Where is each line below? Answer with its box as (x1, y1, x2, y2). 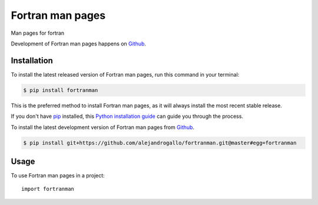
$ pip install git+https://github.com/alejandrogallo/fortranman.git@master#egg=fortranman (23, 139, 297, 146)
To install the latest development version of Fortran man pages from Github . (11, 124, 194, 131)
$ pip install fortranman (23, 87, 98, 94)
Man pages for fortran (11, 29, 65, 37)
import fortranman (21, 186, 75, 193)
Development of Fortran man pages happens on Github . (11, 40, 147, 47)
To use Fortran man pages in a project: (11, 172, 105, 179)
